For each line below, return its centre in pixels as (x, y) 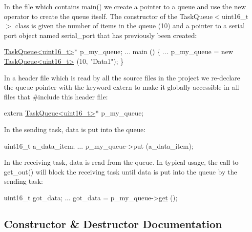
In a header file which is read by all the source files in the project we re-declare (122, 77)
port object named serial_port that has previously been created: (100, 35)
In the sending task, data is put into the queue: (75, 129)
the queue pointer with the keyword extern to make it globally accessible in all (122, 87)
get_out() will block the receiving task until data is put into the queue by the (121, 171)
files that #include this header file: (56, 96)
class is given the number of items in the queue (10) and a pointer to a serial (130, 26)
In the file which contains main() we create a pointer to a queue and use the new (125, 6)
